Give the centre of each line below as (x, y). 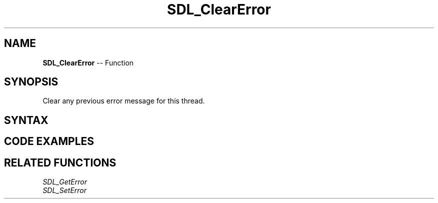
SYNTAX (26, 120)
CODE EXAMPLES (49, 141)
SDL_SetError (65, 190)
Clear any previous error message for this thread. (124, 101)
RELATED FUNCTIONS (60, 162)
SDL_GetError (65, 182)
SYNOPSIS (31, 82)
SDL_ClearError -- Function (88, 62)
